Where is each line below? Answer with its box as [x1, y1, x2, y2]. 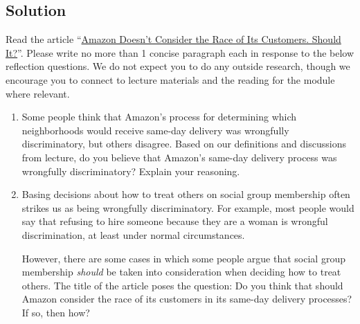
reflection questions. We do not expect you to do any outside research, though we [6, 59, 350, 73]
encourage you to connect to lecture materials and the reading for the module [6, 72, 335, 87]
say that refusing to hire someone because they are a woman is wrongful [21, 214, 328, 228]
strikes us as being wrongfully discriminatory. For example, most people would [21, 200, 354, 215]
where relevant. [6, 86, 70, 100]
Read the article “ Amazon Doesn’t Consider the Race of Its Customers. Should [6, 32, 341, 46]
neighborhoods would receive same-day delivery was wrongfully [21, 123, 289, 137]
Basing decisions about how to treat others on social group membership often [21, 187, 350, 201]
